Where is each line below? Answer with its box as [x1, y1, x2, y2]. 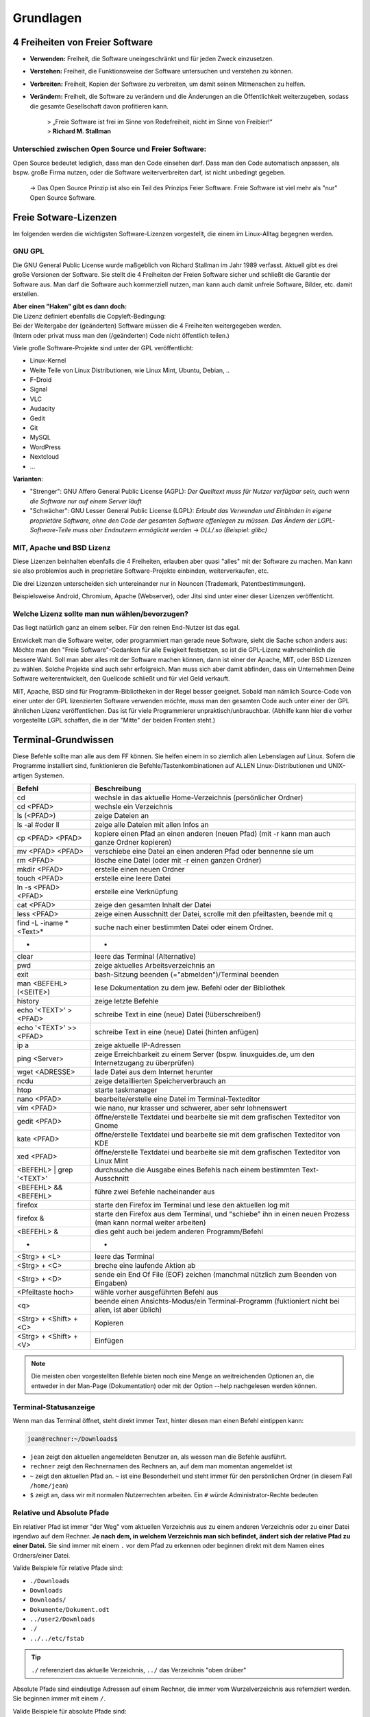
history [16, 996, 40, 1005]
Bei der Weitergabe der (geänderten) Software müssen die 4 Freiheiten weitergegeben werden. [12, 321, 282, 330]
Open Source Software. [29, 193, 96, 202]
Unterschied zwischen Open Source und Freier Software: [12, 144, 207, 154]
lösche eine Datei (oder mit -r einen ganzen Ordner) [95, 855, 262, 865]
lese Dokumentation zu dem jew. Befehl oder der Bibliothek [95, 983, 286, 992]
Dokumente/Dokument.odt [29, 1606, 110, 1613]
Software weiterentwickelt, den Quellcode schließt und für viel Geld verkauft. [12, 674, 230, 683]
